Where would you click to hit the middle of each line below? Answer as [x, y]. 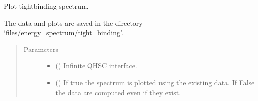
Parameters [41, 49]
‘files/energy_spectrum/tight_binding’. [64, 32]
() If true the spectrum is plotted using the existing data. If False [155, 82]
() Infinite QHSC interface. [96, 66]
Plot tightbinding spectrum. [46, 6]
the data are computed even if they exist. [118, 92]
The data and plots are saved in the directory [73, 23]
